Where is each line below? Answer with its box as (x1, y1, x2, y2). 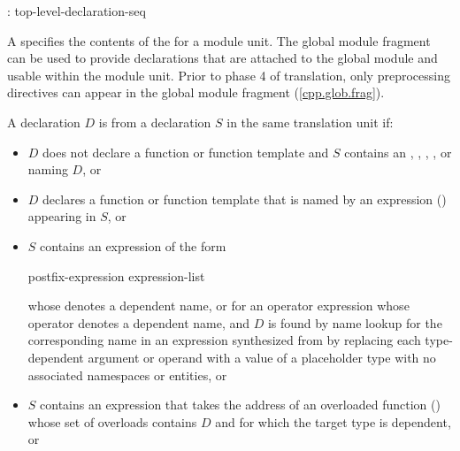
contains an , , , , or (344, 142, 452, 161)
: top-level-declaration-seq (7, 2, 146, 19)
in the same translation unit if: (226, 112, 394, 131)
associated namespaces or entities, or (27, 365, 227, 384)
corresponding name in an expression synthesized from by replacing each (27, 331, 421, 349)
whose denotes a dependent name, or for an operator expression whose (27, 296, 410, 315)
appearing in (27, 207, 96, 225)
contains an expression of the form (40, 236, 226, 255)
